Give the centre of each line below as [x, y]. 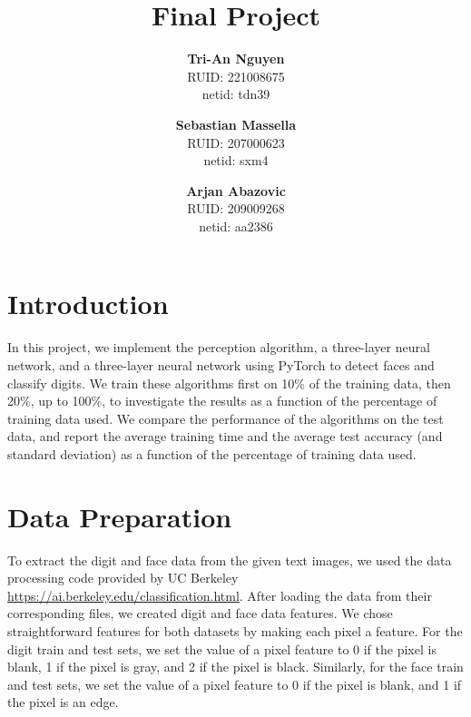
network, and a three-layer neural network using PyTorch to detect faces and [221, 365]
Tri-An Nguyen [236, 59]
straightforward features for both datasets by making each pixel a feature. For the [235, 631]
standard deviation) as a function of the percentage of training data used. [212, 453]
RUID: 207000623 [236, 142]
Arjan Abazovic [236, 190]
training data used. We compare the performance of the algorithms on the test [226, 418]
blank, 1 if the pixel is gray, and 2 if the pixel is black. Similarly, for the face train [235, 667]
